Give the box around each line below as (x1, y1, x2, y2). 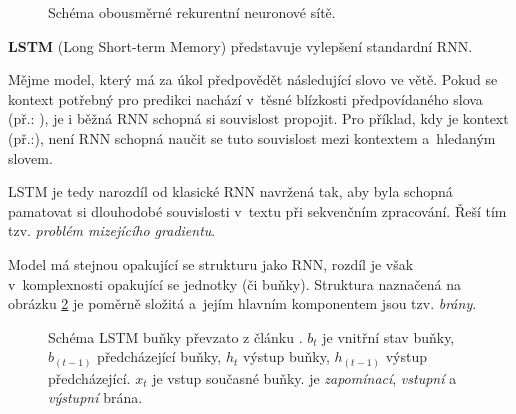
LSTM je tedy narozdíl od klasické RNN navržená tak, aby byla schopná (8, 181, 453, 202)
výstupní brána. (48, 387, 143, 408)
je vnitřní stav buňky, (322, 326, 455, 347)
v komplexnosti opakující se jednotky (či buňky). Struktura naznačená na (8, 273, 461, 294)
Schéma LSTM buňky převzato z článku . (48, 326, 303, 347)
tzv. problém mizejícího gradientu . (8, 220, 216, 241)
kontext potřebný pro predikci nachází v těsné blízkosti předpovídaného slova (8, 88, 483, 109)
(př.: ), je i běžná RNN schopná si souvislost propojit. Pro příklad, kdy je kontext (8, 108, 509, 129)
